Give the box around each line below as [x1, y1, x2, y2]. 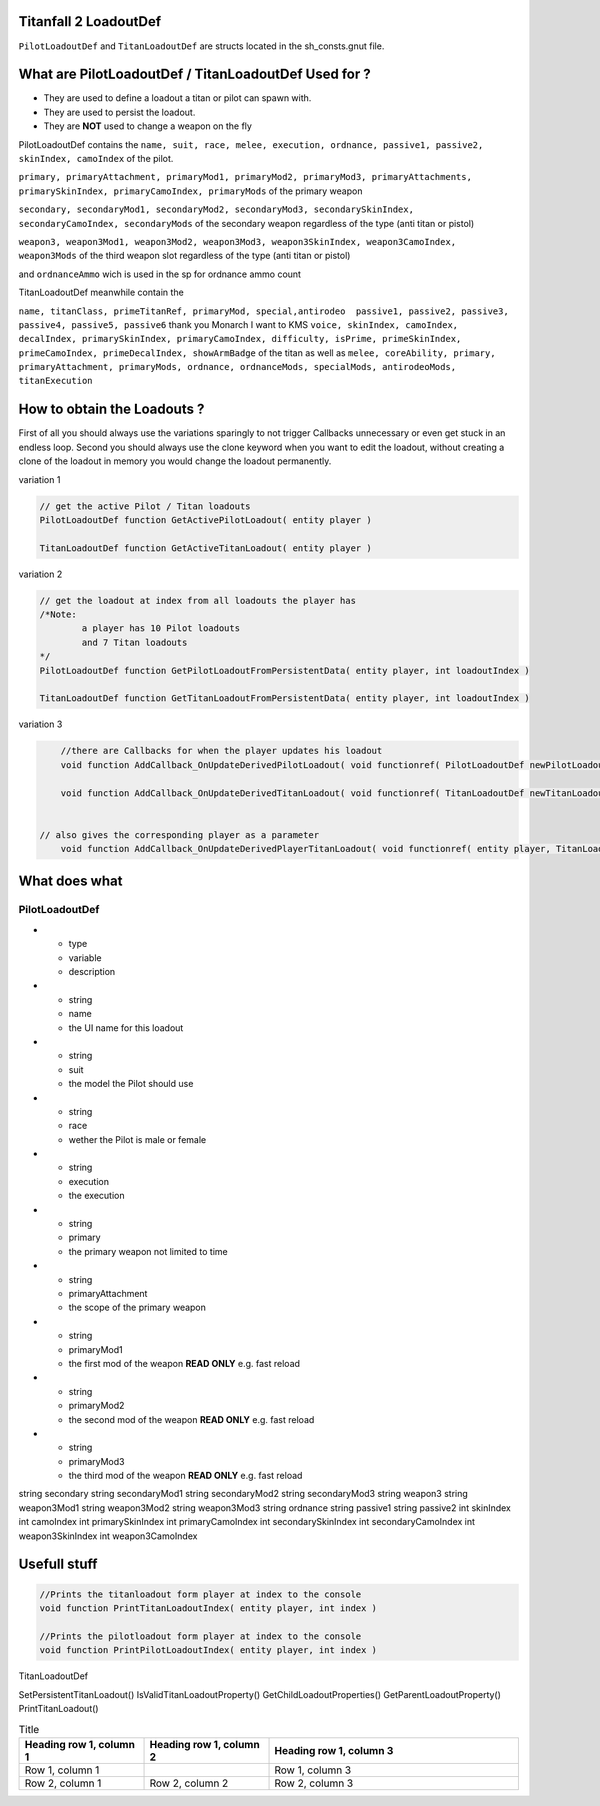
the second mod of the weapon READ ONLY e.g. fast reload [68, 1413, 315, 1425]
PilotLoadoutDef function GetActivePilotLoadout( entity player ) [39, 514, 372, 525]
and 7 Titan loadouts [81, 636, 188, 648]
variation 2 [18, 568, 63, 580]
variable [68, 951, 102, 964]
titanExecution [18, 375, 94, 387]
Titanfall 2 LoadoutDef [18, 13, 162, 30]
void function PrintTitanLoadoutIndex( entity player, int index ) [39, 1603, 378, 1614]
